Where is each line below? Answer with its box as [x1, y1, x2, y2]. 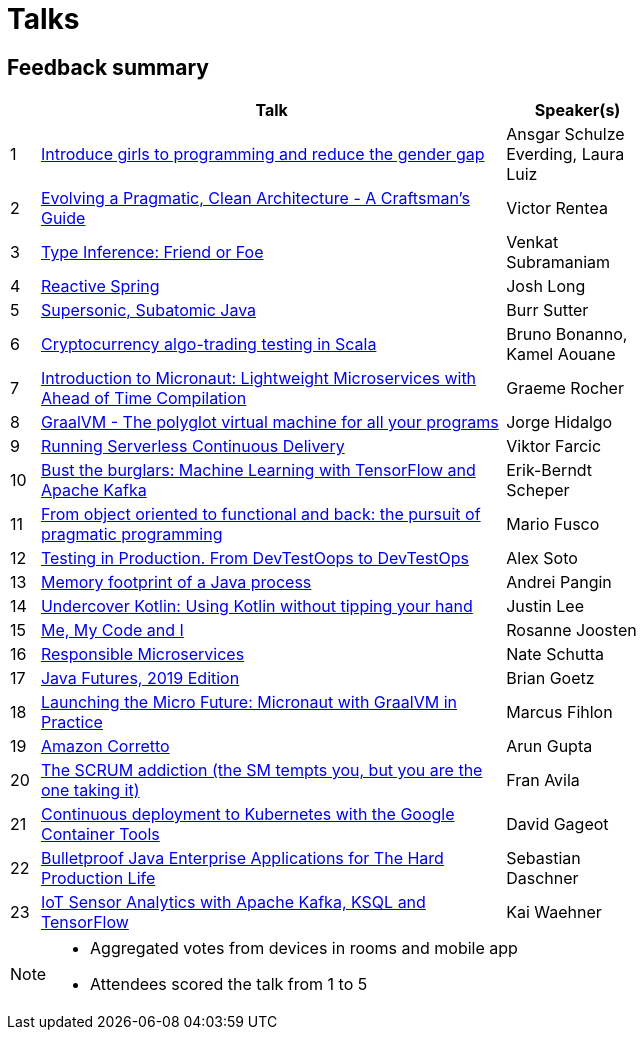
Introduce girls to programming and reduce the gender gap [40, 144, 485, 165]
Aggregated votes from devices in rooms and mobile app [90, 938, 518, 959]
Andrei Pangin [506, 572, 612, 593]
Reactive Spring [40, 276, 160, 297]
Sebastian [506, 848, 581, 869]
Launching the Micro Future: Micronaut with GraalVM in [40, 692, 457, 713]
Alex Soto [506, 548, 578, 569]
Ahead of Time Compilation [40, 388, 247, 409]
